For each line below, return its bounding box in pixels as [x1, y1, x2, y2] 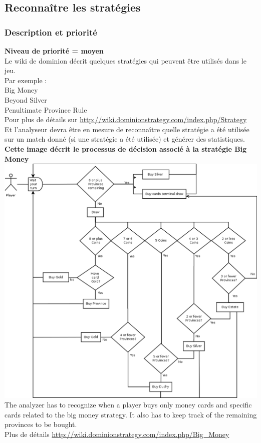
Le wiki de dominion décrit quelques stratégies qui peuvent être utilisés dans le [5, 55, 246, 66]
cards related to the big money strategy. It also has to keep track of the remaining [5, 409, 257, 419]
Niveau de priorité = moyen [5, 46, 104, 56]
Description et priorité [5, 26, 97, 38]
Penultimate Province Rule [5, 104, 87, 115]
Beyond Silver [5, 94, 47, 105]
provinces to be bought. [5, 419, 77, 429]
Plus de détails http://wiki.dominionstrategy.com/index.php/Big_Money [5, 429, 229, 439]
